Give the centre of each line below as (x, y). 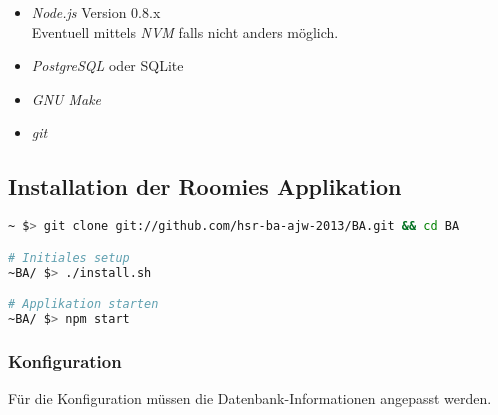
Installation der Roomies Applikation (205, 186)
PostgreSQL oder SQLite (107, 65)
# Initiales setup (69, 257)
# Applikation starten (83, 304)
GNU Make (66, 98)
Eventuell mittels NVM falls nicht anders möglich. (185, 31)
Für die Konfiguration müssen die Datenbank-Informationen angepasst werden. (250, 398)
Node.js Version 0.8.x (96, 12)
